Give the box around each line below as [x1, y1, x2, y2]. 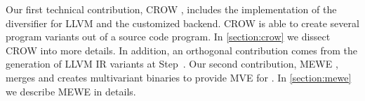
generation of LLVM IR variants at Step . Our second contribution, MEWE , [6, 56, 338, 71]
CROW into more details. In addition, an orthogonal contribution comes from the [6, 42, 358, 57]
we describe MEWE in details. [6, 84, 136, 98]
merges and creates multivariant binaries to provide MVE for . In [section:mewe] [6, 70, 352, 84]
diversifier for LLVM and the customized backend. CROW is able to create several [6, 15, 359, 30]
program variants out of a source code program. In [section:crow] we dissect [6, 29, 331, 44]
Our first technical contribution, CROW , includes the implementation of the [6, 2, 337, 16]
